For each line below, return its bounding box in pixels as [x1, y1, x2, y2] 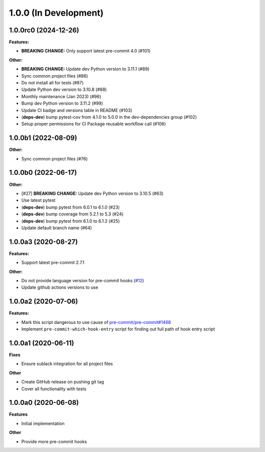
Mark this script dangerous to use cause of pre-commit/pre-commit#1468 [21, 319, 171, 325]
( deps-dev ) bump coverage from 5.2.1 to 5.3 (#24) [21, 211, 124, 217]
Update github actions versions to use [21, 285, 98, 291]
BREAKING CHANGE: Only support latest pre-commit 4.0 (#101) [21, 48, 151, 54]
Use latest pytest [21, 197, 56, 203]
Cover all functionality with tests [21, 386, 87, 392]
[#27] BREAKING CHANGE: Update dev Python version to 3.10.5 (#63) [21, 190, 164, 196]
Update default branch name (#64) [21, 225, 92, 231]
